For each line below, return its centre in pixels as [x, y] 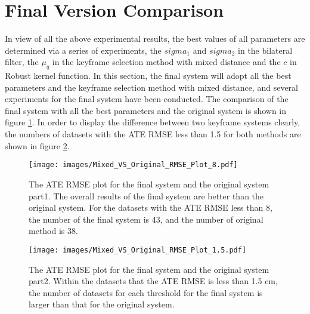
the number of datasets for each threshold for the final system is [146, 292]
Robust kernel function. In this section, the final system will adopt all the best [148, 76]
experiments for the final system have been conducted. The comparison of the [147, 99]
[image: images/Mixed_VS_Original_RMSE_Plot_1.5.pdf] [138, 250]
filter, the [22, 62]
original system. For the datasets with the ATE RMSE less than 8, [151, 207]
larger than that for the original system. [102, 304]
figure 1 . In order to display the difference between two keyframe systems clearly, [153, 122]
